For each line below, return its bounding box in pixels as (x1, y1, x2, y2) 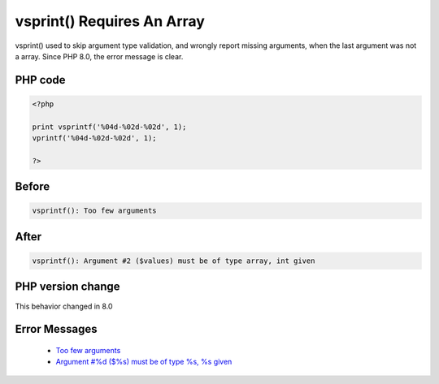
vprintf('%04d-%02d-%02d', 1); (32, 134, 158, 143)
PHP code (15, 73, 66, 87)
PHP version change (15, 280, 121, 294)
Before (15, 179, 50, 194)
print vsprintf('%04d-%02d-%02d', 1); (32, 122, 187, 132)
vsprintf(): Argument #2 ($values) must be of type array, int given (32, 257, 315, 265)
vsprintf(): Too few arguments (32, 206, 158, 215)
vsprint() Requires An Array (15, 12, 205, 30)
